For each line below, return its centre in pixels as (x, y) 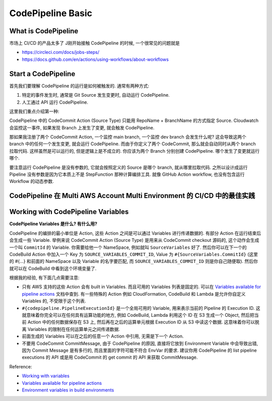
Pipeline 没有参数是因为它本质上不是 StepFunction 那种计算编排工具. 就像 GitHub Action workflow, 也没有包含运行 (127, 174)
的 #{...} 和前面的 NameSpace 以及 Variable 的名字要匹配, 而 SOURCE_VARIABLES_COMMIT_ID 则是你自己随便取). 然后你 (133, 261)
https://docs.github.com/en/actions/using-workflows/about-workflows (95, 59)
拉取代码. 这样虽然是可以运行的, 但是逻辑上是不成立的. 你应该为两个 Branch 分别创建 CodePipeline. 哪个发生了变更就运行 (134, 151)
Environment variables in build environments (68, 390)
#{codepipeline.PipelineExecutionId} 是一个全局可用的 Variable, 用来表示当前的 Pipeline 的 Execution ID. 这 (141, 308)
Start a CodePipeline (42, 74)
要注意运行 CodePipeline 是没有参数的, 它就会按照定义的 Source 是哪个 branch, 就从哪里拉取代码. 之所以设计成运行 (128, 167)
